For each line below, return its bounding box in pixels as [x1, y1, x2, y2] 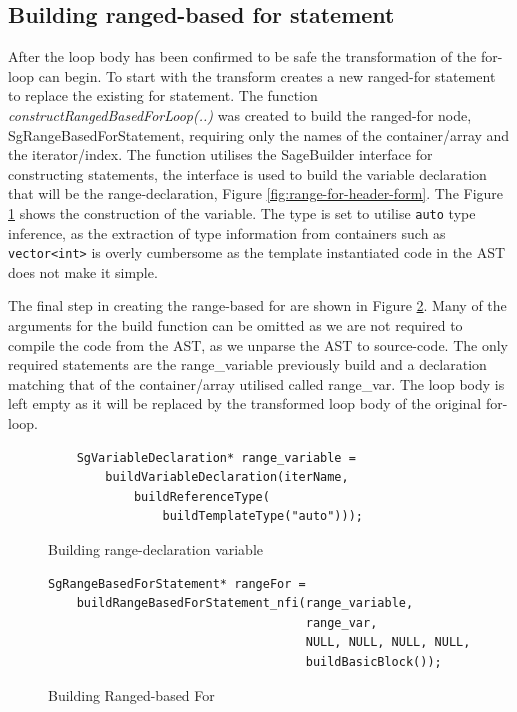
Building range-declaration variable [48, 538, 264, 559]
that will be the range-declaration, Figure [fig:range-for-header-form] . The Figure [8, 183, 504, 204]
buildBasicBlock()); [305, 654, 442, 669]
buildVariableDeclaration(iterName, [105, 470, 349, 485]
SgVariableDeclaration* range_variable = [76, 450, 356, 465]
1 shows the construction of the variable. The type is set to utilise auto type [8, 202, 476, 223]
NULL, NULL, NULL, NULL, [305, 635, 471, 650]
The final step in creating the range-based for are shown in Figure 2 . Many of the [8, 295, 507, 316]
